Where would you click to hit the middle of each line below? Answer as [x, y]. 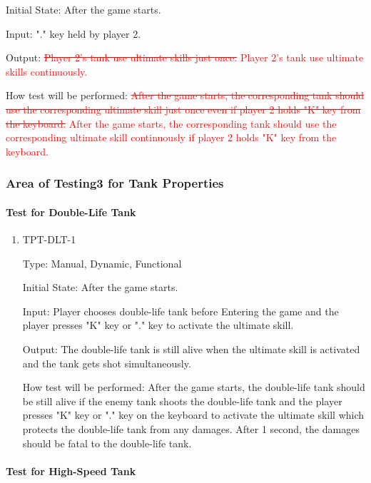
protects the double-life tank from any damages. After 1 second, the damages [191, 428]
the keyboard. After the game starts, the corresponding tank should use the [171, 123]
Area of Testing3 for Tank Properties [115, 183]
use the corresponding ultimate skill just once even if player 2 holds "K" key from [183, 109]
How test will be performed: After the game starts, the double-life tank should [194, 387]
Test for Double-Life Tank [71, 212]
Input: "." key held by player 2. [73, 33]
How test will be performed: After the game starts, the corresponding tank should [185, 95]
